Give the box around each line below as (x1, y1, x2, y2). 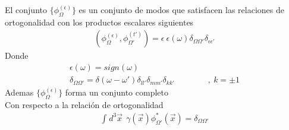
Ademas (5, 86, 34, 99)
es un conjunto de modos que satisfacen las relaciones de (78, 4, 284, 15)
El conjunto (5, 4, 47, 15)
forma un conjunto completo (65, 86, 168, 99)
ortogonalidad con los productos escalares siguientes (5, 15, 194, 28)
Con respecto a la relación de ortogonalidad (5, 98, 164, 110)
